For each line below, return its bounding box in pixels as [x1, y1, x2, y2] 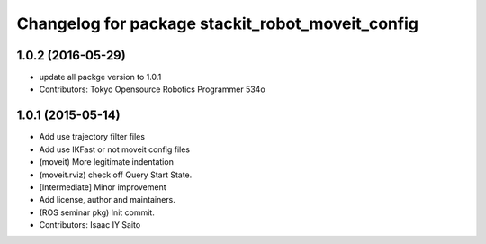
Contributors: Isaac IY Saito [39, 220, 141, 230]
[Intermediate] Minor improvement [39, 181, 166, 193]
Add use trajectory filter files [39, 131, 146, 142]
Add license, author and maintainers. [39, 194, 175, 205]
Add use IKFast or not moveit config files [39, 144, 191, 155]
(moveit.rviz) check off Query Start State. [39, 169, 193, 180]
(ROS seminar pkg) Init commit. [39, 207, 155, 218]
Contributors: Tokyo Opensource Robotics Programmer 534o [39, 84, 265, 95]
